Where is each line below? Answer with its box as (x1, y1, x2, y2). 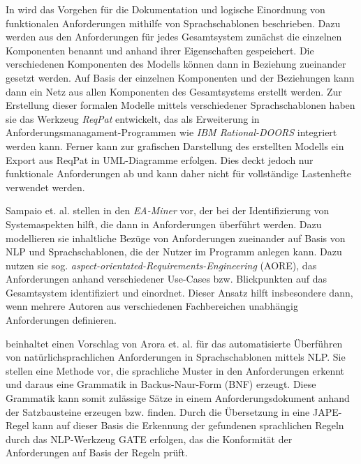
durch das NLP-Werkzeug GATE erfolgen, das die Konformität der (6, 431, 293, 446)
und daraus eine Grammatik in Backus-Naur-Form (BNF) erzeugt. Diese (6, 377, 316, 391)
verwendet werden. (6, 179, 85, 194)
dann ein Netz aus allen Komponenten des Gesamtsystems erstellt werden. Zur (6, 84, 342, 98)
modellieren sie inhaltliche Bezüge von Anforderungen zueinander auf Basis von (6, 230, 346, 245)
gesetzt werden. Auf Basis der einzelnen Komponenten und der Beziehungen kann (6, 70, 355, 84)
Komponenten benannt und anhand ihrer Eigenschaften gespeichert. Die (6, 43, 314, 57)
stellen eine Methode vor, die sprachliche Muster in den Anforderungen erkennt (6, 363, 345, 377)
